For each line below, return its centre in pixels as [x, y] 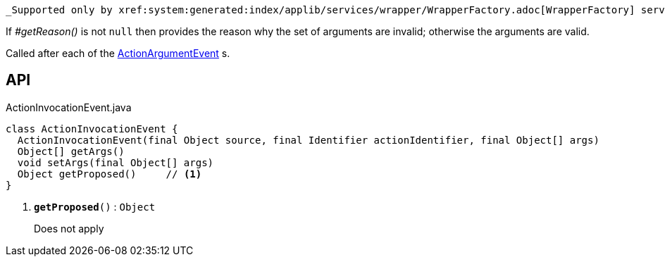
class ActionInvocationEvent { [92, 129]
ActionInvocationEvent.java [69, 107]
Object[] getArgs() [71, 151]
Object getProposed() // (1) [110, 174]
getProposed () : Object [95, 206]
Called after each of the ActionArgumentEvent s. [118, 53]
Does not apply [69, 228]
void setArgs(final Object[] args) [116, 162]
